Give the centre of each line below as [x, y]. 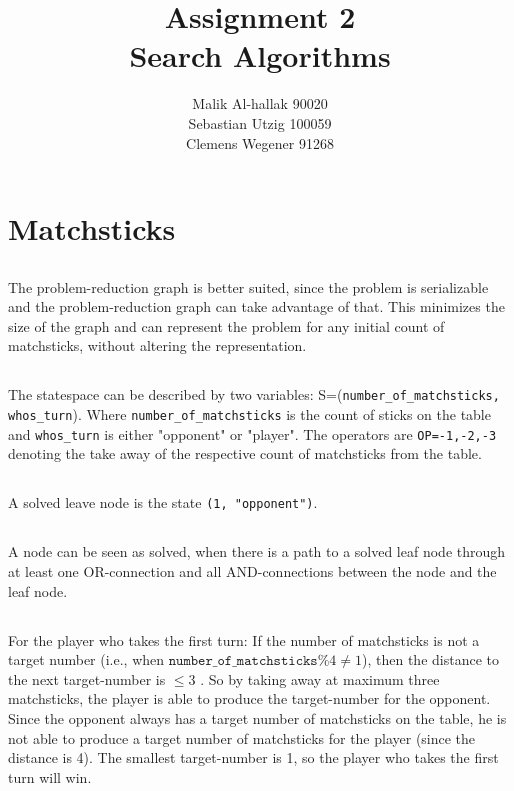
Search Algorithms [260, 55]
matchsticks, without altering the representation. [157, 345]
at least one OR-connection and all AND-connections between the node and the [252, 571]
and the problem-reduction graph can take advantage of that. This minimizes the [256, 306]
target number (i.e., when [86, 659]
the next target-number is [87, 678]
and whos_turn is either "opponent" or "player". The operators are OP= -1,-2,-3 [252, 433]
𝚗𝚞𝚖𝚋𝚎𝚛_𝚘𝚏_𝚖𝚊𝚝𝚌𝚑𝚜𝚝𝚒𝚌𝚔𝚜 [243, 661]
